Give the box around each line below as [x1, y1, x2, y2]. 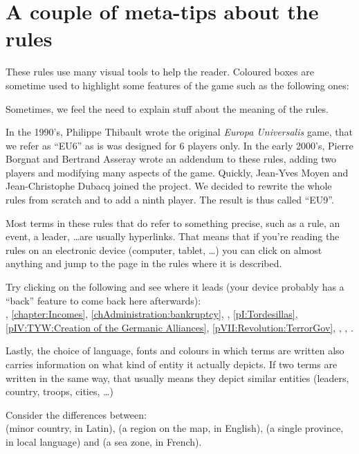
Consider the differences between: [6, 407, 147, 421]
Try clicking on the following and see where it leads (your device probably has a [6, 280, 344, 294]
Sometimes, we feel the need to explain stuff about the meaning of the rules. [6, 101, 329, 116]
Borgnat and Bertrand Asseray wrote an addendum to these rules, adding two [6, 152, 337, 166]
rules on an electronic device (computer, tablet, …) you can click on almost [6, 242, 322, 257]
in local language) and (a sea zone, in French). [6, 434, 202, 448]
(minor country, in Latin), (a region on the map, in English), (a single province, [6, 421, 344, 435]
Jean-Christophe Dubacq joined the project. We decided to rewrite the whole [6, 179, 332, 193]
